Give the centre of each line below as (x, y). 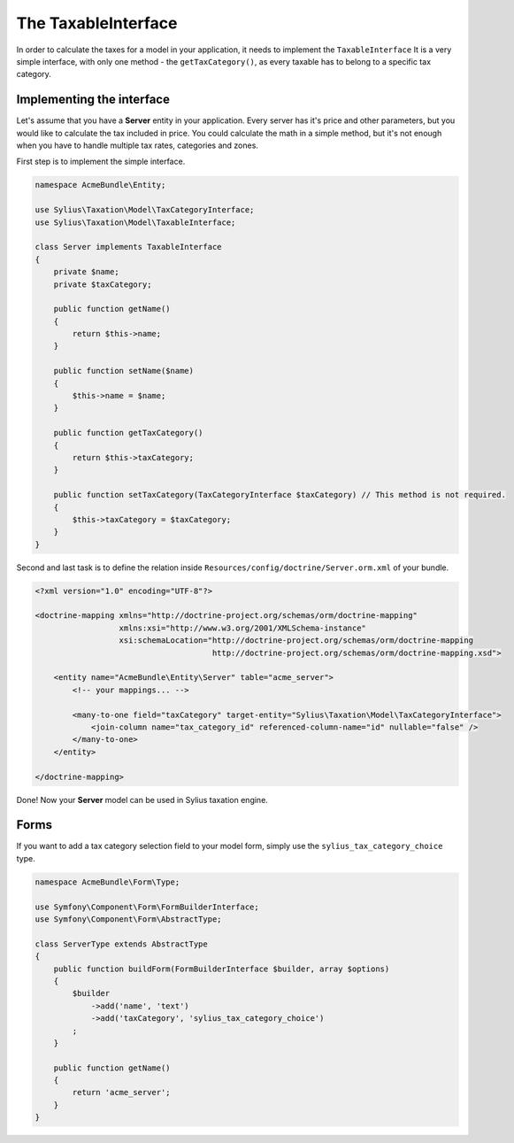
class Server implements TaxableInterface (128, 247)
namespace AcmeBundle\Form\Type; (107, 882)
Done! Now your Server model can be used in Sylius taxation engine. (142, 799)
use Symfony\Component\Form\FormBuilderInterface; (147, 907)
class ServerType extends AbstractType (121, 944)
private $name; (86, 272)
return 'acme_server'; (122, 1093)
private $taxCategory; (103, 284)
